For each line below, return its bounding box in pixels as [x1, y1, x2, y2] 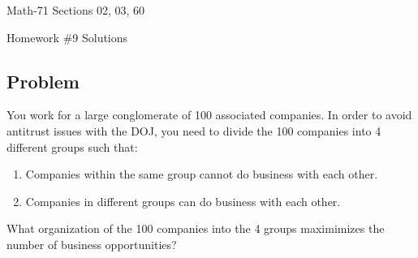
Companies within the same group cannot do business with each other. [25, 166, 378, 183]
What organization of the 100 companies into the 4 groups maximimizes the [6, 220, 385, 237]
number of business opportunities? [6, 235, 177, 252]
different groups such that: [6, 138, 138, 155]
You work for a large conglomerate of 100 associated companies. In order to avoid [6, 106, 412, 123]
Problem [6, 68, 80, 93]
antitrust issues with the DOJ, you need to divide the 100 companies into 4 [6, 122, 381, 139]
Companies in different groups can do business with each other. [25, 192, 341, 209]
